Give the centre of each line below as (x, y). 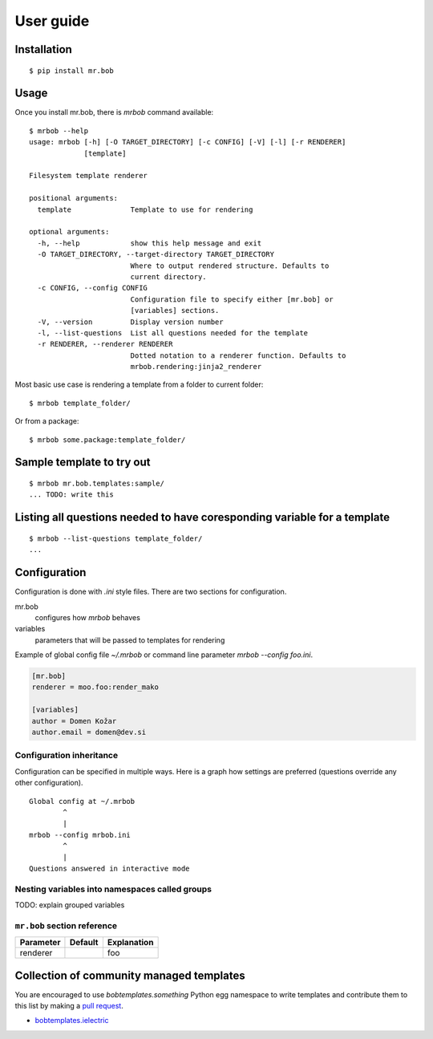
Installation (43, 49)
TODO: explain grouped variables (70, 905)
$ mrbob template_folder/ (80, 403)
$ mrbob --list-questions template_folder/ (116, 538)
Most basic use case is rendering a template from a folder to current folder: (139, 384)
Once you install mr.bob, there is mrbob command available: (114, 112)
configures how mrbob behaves (87, 617)
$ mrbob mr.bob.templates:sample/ (97, 484)
